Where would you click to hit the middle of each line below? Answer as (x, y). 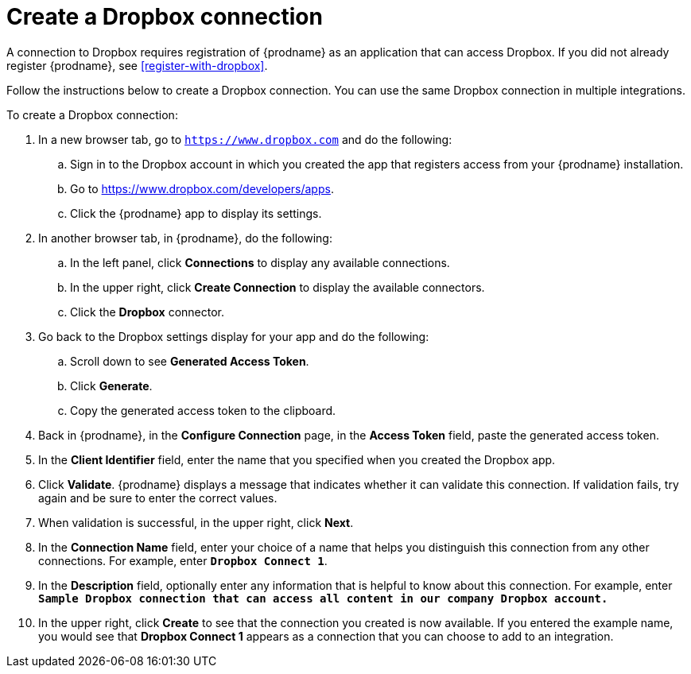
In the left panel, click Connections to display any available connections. (260, 262)
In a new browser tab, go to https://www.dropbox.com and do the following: (245, 139)
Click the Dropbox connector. (148, 312)
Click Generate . (111, 385)
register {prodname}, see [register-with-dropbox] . (137, 65)
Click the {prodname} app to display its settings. (196, 213)
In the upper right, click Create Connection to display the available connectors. (278, 287)
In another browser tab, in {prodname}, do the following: (185, 238)
